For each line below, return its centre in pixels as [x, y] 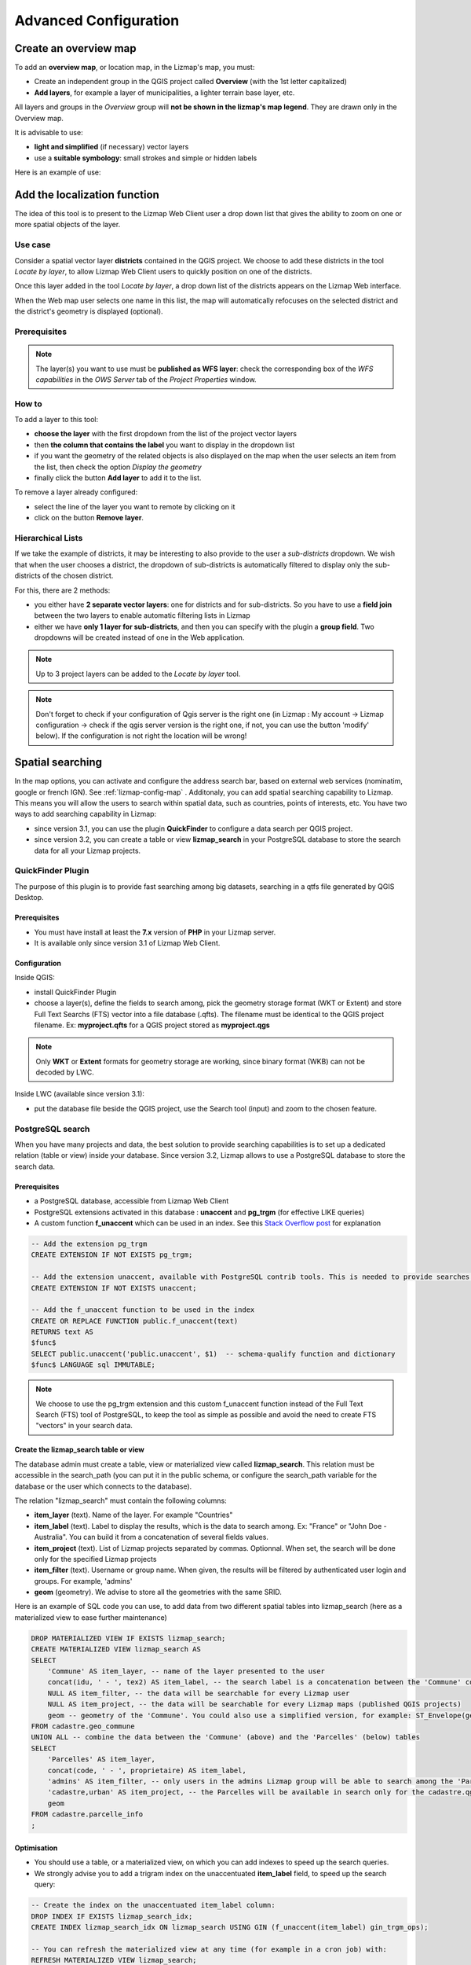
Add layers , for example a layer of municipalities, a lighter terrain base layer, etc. [164, 92]
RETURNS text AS [62, 1332]
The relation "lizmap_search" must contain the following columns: [120, 1500]
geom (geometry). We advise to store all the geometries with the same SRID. [158, 1592]
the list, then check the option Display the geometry [118, 467]
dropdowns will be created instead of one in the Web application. [139, 637]
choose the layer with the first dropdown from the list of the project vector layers [166, 434]
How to [28, 403]
